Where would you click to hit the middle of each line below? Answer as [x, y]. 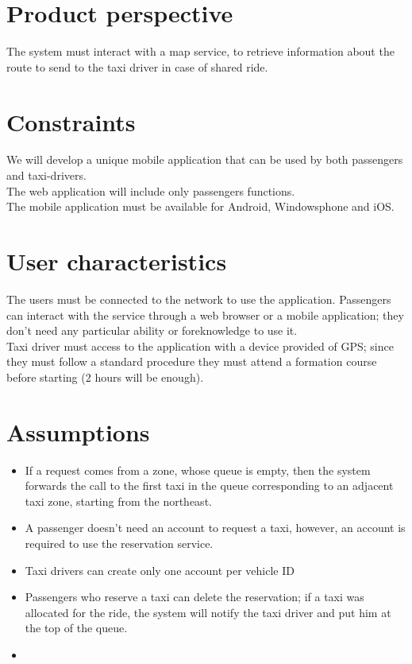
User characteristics [117, 261]
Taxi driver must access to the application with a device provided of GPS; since [200, 346]
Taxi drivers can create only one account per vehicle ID [160, 570]
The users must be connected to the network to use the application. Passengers [199, 299]
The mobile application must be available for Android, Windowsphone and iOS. [200, 206]
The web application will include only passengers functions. [151, 190]
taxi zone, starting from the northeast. [118, 501]
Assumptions [78, 431]
